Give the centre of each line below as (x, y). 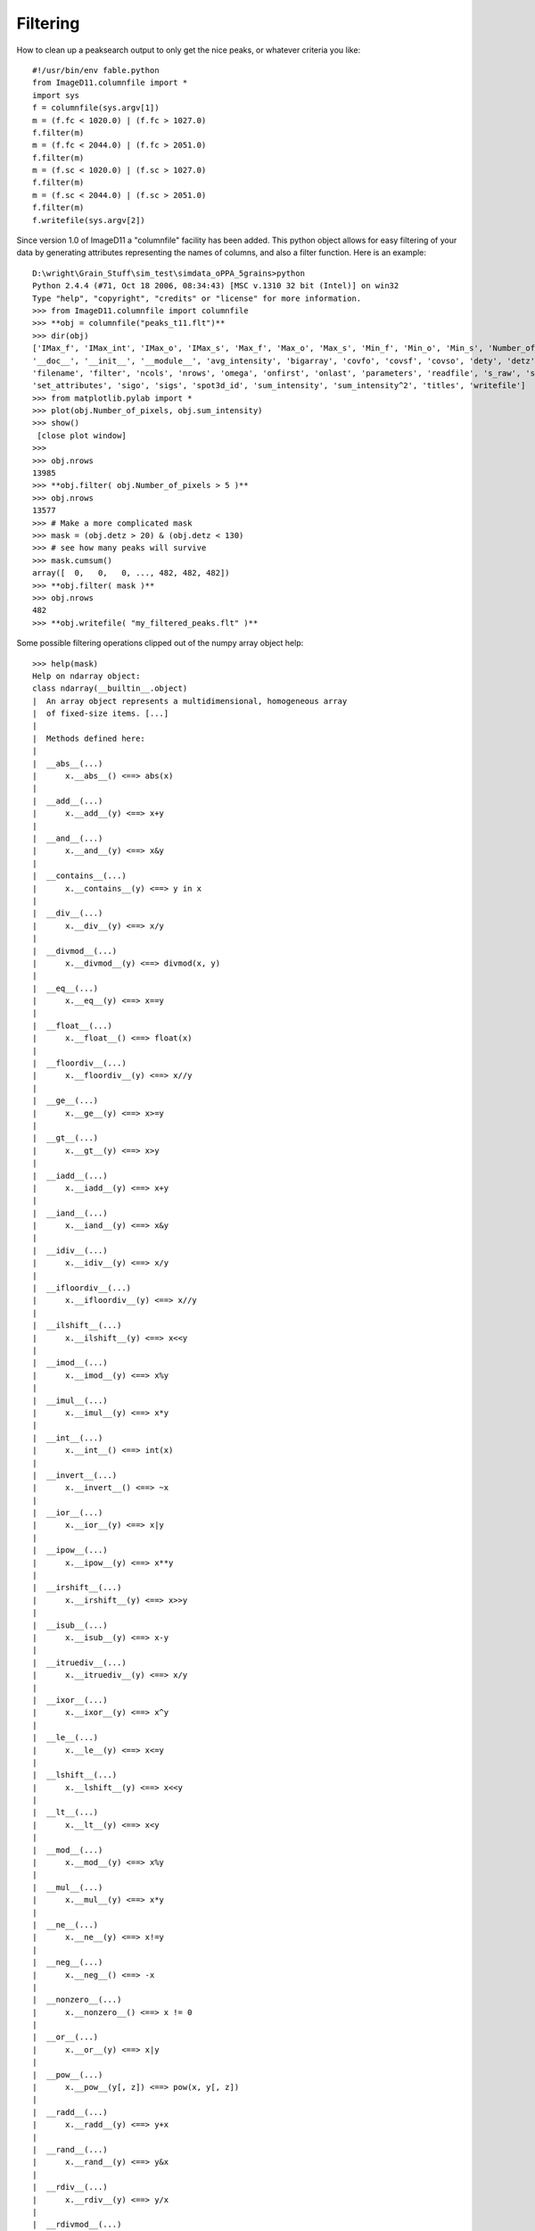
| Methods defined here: (89, 738)
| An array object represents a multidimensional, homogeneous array (190, 701)
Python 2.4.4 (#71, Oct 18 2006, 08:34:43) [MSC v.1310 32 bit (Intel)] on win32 (216, 286)
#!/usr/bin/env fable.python (96, 70)
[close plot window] (82, 435)
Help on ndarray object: (86, 676)
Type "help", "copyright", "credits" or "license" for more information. (197, 298)
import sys (56, 95)
